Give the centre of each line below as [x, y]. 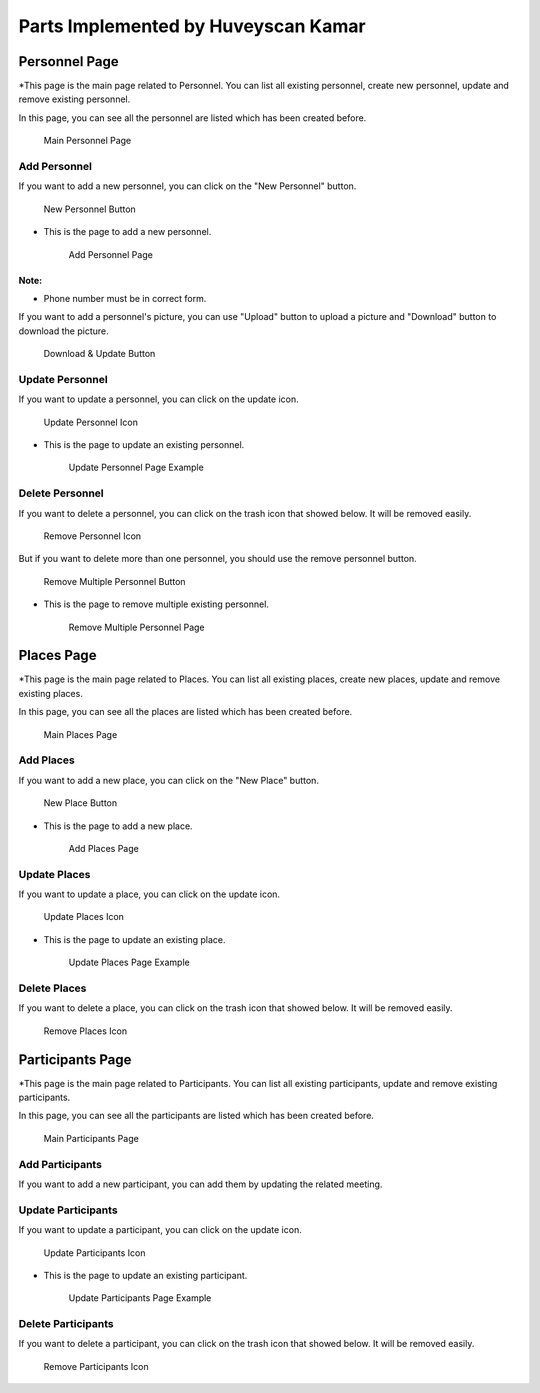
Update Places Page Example [129, 962]
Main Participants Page [91, 1138]
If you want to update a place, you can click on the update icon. [149, 894]
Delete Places [52, 988]
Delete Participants [66, 1324]
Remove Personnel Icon [92, 536]
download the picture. [63, 331]
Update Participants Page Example [140, 1298]
